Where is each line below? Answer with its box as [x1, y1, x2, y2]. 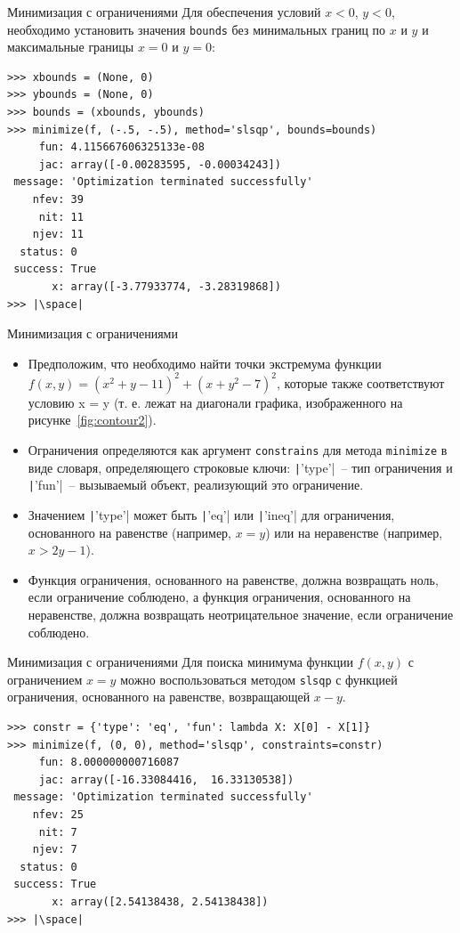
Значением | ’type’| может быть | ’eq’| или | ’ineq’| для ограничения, [28, 506, 395, 523]
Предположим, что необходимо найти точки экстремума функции [28, 353, 382, 372]
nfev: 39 [32, 193, 84, 206]
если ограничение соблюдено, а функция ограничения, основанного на [28, 588, 411, 606]
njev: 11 [32, 228, 84, 241]
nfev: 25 [32, 808, 84, 822]
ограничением [7, 669, 83, 688]
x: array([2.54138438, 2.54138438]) [52, 896, 269, 908]
